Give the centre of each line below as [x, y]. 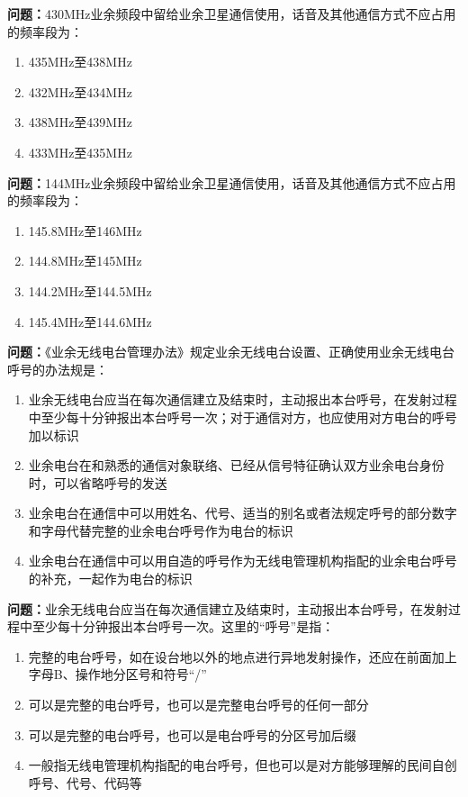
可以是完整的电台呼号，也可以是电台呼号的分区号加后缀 [192, 734]
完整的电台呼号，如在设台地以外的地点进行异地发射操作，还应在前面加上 [243, 656]
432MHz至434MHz [80, 91]
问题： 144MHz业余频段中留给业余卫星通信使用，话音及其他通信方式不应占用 [232, 182]
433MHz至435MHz [80, 152]
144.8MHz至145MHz [85, 261]
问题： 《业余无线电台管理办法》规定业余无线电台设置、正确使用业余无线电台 [231, 352]
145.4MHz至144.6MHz [90, 321]
